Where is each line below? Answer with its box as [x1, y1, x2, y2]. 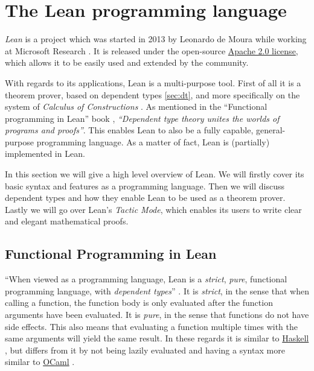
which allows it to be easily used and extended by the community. [5, 56, 249, 69]
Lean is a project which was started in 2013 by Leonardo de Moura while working [5, 33, 307, 45]
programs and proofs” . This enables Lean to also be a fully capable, [5, 124, 254, 136]
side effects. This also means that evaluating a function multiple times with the [5, 320, 298, 332]
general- [256, 124, 286, 136]
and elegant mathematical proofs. [5, 215, 129, 227]
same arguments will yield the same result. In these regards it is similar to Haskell [5, 332, 309, 344]
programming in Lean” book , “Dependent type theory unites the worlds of [5, 112, 280, 124]
